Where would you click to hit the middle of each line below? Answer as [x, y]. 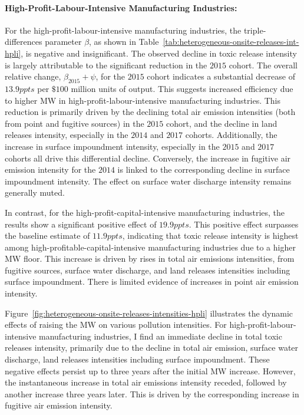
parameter [63, 42]
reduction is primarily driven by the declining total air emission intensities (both [150, 112]
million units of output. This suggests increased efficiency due [182, 88]
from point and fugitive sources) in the [75, 123]
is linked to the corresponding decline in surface [204, 169]
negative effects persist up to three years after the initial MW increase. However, [150, 370]
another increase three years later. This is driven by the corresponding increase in [152, 393]
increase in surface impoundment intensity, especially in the [112, 146]
